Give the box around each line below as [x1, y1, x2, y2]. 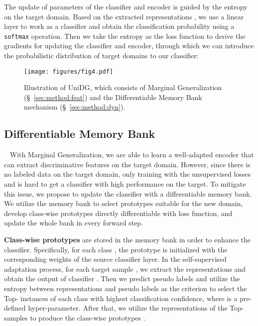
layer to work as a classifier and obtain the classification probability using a [4, 21, 235, 31]
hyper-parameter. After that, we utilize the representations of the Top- [28, 303, 244, 313]
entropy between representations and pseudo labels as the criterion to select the [4, 283, 247, 293]
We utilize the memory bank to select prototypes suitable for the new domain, [4, 198, 243, 209]
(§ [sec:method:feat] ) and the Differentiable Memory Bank [24, 92, 202, 102]
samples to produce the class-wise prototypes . [4, 312, 145, 323]
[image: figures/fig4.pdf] [24, 68, 113, 75]
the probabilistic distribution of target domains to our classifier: [4, 50, 199, 61]
